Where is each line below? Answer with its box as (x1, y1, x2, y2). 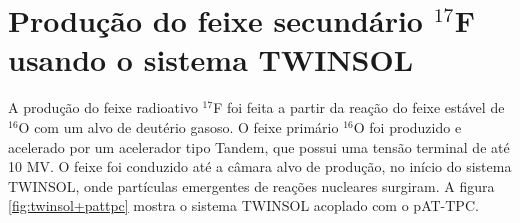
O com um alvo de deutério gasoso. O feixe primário (18, 116, 339, 137)
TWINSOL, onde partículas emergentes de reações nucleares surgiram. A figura (8, 175, 495, 196)
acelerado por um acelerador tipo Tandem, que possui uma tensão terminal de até (8, 136, 510, 157)
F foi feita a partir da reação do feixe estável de (213, 97, 505, 118)
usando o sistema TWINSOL (8, 39, 414, 80)
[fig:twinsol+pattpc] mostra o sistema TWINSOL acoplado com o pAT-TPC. (8, 195, 479, 216)
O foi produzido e (353, 116, 462, 137)
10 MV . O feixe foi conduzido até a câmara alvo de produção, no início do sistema (8, 156, 512, 177)
